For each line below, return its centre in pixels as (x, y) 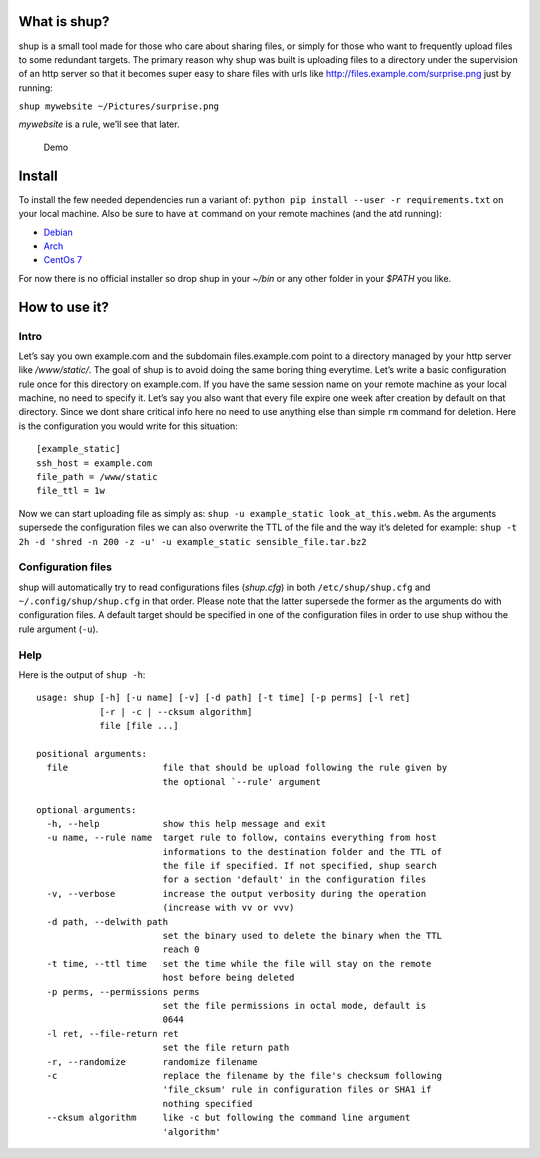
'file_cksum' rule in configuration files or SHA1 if (297, 1089)
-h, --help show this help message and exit (186, 823)
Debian (58, 232)
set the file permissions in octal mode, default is (294, 1005)
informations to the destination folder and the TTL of (302, 851)
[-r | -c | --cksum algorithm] (176, 711)
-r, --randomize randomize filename (152, 1061)
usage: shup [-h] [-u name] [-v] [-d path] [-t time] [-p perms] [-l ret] (223, 698)
